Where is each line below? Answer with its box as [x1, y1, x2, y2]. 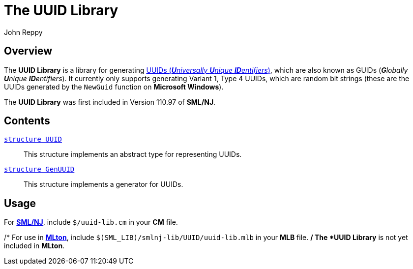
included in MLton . [4, 241, 65, 250]
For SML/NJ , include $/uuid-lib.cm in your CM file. [4, 218, 178, 227]
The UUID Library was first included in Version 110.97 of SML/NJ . [4, 97, 216, 106]
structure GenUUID [4, 165, 75, 174]
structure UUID [4, 135, 62, 144]
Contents [4, 115, 50, 127]
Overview [4, 45, 53, 58]
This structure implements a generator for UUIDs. [24, 180, 183, 189]
